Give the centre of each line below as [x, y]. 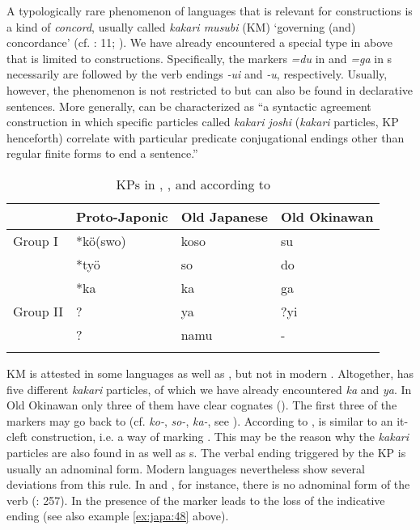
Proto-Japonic [122, 216]
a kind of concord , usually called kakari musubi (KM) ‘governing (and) [181, 26]
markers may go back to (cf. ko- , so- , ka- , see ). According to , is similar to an [200, 420]
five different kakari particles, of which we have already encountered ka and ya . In [209, 389]
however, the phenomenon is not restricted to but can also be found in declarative [210, 89]
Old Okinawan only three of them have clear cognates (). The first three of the [202, 405]
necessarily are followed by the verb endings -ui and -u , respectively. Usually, [197, 74]
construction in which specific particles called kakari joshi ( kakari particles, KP [203, 122]
